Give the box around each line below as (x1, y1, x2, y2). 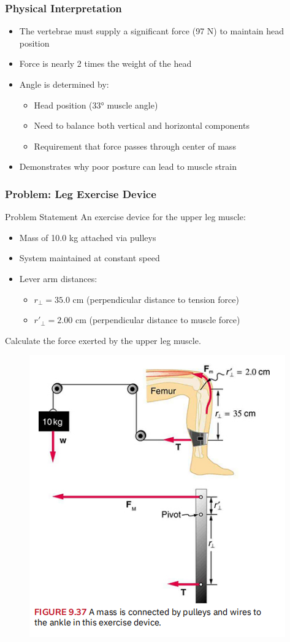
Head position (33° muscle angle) (34, 98, 158, 111)
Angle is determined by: (19, 78, 109, 90)
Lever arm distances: (19, 272, 97, 285)
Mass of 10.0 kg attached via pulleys (19, 231, 156, 243)
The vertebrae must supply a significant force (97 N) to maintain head (19, 25, 284, 37)
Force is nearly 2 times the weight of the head (19, 57, 192, 70)
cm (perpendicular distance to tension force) (72, 292, 239, 305)
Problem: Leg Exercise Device (5, 186, 156, 201)
